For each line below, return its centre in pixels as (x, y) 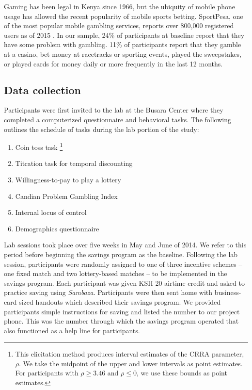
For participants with (47, 373)
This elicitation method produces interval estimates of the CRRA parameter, (130, 354)
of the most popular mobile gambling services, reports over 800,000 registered (119, 25)
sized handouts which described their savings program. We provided (120, 301)
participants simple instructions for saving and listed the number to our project (122, 311)
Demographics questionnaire (57, 228)
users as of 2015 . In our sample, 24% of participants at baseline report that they (124, 35)
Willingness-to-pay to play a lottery (68, 179)
